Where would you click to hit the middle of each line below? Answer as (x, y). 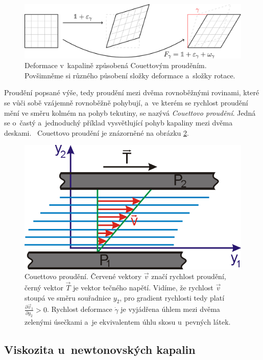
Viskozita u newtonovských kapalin (100, 349)
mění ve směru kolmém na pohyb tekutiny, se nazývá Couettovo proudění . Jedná (130, 112)
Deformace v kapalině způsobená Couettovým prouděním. (116, 65)
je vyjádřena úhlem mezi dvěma (170, 309)
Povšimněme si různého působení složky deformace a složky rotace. (130, 75)
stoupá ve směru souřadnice (68, 297)
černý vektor (44, 287)
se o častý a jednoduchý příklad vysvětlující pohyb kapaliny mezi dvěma (118, 123)
